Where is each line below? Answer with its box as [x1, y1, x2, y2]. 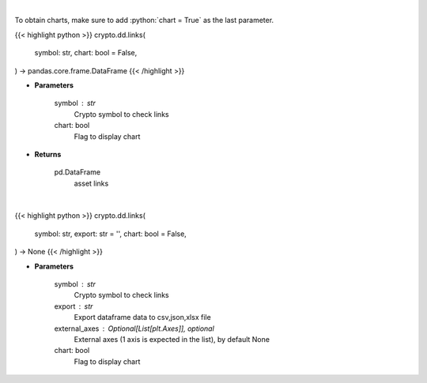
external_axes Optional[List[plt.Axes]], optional [54, 324, 215, 333]
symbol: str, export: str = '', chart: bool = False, [34, 229, 187, 238]
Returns [34, 149, 62, 159]
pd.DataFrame [54, 167, 101, 177]
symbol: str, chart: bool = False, [34, 48, 138, 58]
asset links [74, 178, 109, 188]
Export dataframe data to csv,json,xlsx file [74, 313, 211, 322]
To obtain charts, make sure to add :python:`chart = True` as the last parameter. [14, 16, 274, 25]
